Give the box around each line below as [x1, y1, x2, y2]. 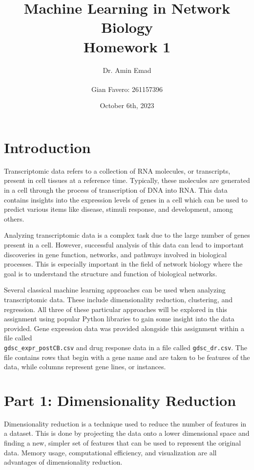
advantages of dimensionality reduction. [4, 457, 123, 467]
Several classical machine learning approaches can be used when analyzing [4, 285, 226, 295]
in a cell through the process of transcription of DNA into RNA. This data [4, 185, 228, 195]
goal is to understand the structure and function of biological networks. [4, 268, 217, 278]
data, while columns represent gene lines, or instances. [4, 361, 166, 372]
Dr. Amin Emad [103, 65, 151, 75]
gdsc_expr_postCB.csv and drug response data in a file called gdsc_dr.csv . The [4, 342, 247, 352]
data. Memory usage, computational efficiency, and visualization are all [4, 447, 217, 457]
